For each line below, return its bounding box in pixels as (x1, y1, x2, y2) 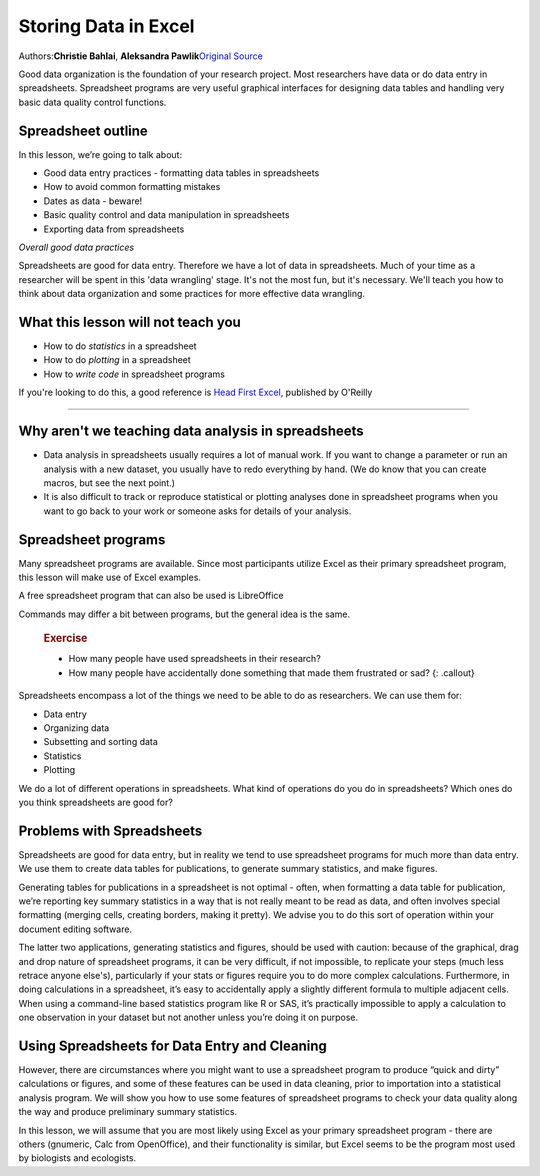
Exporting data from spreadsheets (43, 223, 185, 235)
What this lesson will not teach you (18, 313, 242, 330)
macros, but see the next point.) (43, 476, 175, 489)
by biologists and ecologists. (18, 1152, 137, 1164)
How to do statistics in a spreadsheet (43, 340, 197, 352)
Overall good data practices (18, 241, 135, 253)
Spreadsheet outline (18, 122, 149, 139)
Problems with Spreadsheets (18, 822, 203, 839)
